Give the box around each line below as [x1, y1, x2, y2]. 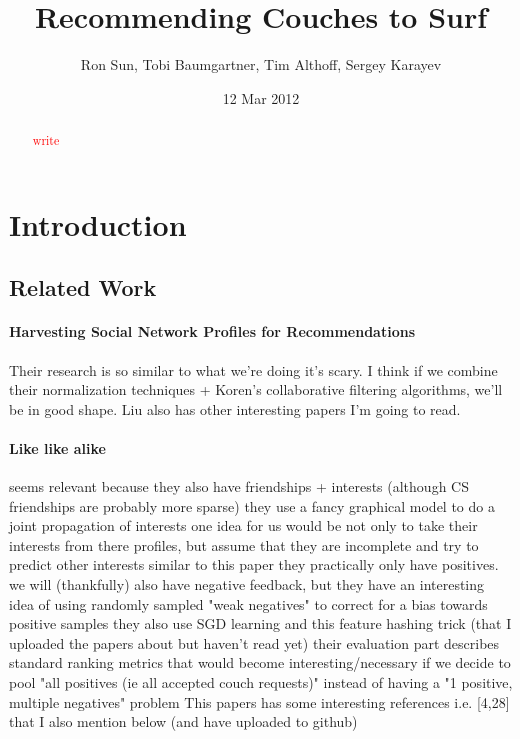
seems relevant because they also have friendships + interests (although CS [9, 476, 469, 497]
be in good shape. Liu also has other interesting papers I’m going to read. [9, 398, 461, 419]
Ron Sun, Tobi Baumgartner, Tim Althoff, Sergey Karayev [80, 54, 442, 75]
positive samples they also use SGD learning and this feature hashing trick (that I [9, 613, 512, 634]
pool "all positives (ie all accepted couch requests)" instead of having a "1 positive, [9, 672, 513, 693]
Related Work [9, 272, 157, 303]
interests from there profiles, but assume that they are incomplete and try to [9, 534, 479, 555]
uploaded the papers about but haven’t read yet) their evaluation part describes [9, 632, 500, 653]
